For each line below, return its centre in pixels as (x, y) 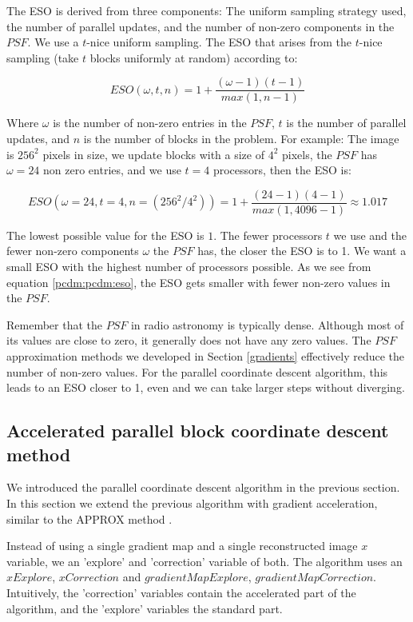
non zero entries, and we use (112, 170)
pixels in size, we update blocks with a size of (153, 154)
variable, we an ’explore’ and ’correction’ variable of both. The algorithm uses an (205, 561)
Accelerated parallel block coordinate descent (198, 431)
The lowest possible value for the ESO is (105, 235)
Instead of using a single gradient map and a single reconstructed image (182, 546)
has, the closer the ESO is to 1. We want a (302, 251)
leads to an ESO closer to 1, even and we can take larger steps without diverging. (206, 387)
